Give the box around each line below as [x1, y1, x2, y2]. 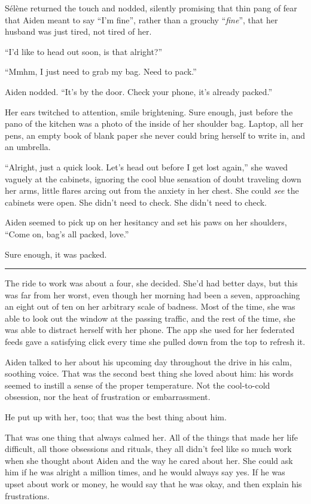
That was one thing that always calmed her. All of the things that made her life [5, 430, 298, 443]
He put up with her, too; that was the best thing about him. [5, 411, 227, 423]
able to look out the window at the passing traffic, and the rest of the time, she [5, 311, 295, 324]
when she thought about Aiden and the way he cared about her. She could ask [5, 454, 293, 466]
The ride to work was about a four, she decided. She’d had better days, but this [5, 277, 298, 289]
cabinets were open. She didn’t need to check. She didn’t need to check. [5, 196, 267, 208]
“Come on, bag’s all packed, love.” [5, 227, 129, 240]
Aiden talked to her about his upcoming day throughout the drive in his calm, [5, 355, 292, 368]
